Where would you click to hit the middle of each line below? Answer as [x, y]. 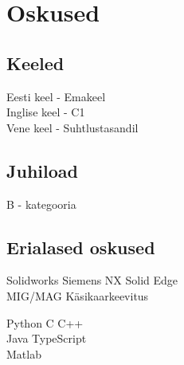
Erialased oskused [81, 247]
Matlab [24, 353]
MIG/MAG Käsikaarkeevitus [78, 295]
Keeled [35, 63]
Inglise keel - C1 [46, 112]
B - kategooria [41, 204]
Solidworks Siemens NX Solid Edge [92, 280]
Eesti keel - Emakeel [56, 96]
